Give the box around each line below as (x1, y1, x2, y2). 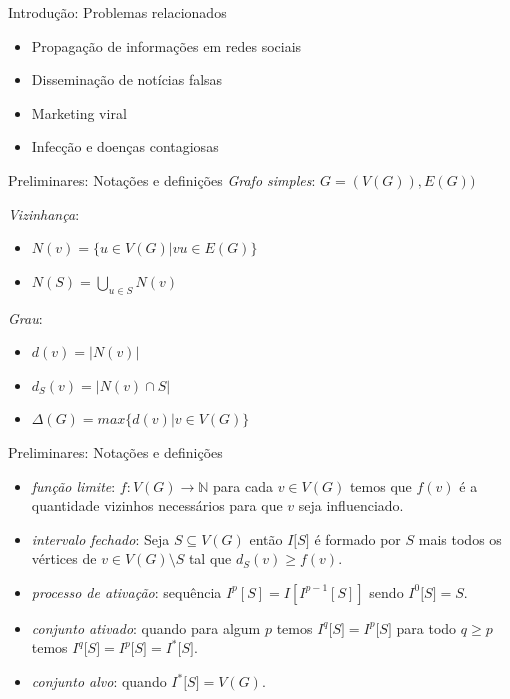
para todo (396, 617, 457, 638)
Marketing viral (31, 102, 127, 123)
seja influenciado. (298, 495, 404, 516)
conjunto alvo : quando (31, 671, 167, 692)
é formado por (314, 528, 401, 549)
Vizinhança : (8, 203, 80, 224)
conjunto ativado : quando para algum (31, 617, 261, 638)
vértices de (31, 548, 97, 569)
